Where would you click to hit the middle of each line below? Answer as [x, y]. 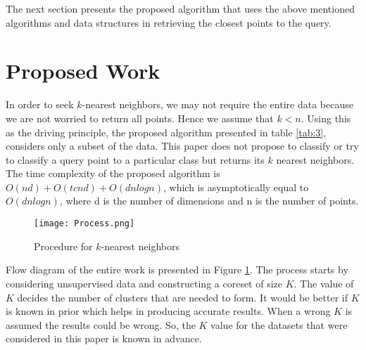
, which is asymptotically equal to [236, 187]
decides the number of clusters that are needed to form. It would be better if [182, 297]
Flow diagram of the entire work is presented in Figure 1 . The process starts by [177, 270]
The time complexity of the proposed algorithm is [113, 173]
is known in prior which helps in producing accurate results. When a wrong [168, 311]
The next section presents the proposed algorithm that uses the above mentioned [180, 8]
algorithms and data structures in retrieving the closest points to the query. [169, 22]
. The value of [324, 283]
